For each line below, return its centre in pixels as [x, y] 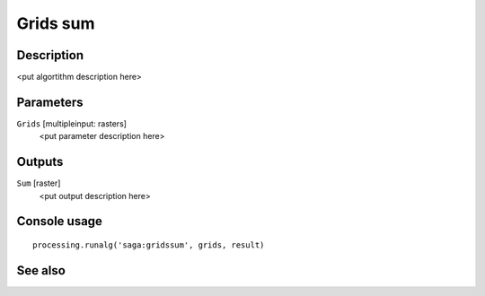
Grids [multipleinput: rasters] [72, 123]
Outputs [40, 162]
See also [41, 270]
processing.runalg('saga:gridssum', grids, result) [149, 245]
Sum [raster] [39, 183]
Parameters [50, 102]
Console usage [60, 221]
